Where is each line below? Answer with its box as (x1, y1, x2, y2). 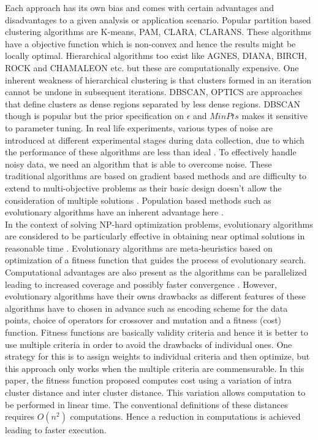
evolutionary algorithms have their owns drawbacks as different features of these (5, 290, 306, 303)
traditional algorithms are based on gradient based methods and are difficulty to (5, 169, 307, 182)
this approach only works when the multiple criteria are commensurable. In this (5, 361, 305, 374)
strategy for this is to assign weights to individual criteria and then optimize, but (5, 350, 310, 363)
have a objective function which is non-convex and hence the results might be (5, 37, 296, 50)
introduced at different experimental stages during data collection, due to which (5, 133, 305, 146)
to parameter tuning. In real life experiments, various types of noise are (5, 121, 273, 134)
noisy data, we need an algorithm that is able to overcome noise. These (5, 157, 272, 170)
